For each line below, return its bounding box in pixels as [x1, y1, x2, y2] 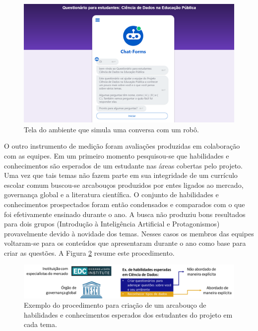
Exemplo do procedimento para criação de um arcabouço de [24, 300, 206, 310]
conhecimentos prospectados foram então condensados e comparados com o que [4, 199, 245, 209]
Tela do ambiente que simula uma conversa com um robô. [24, 124, 199, 134]
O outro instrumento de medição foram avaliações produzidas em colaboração [4, 141, 240, 151]
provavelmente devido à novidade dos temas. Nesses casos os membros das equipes [4, 228, 254, 238]
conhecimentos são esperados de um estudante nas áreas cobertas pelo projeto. [4, 160, 243, 170]
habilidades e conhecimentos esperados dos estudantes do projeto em [24, 309, 233, 320]
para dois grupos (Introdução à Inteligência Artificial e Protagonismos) [4, 219, 220, 229]
